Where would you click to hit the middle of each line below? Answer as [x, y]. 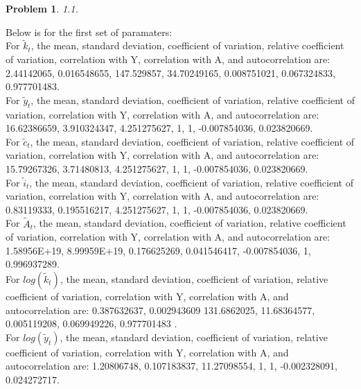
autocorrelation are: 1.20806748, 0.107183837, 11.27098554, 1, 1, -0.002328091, [171, 366]
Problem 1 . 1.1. [42, 8]
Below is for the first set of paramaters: [89, 32]
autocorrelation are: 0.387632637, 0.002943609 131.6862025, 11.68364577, [160, 310]
